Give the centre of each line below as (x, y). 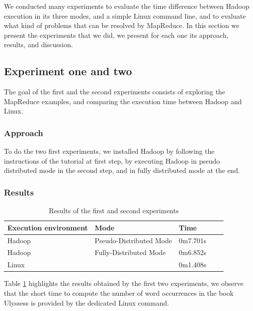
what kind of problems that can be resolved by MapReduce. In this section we (122, 25)
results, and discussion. (39, 44)
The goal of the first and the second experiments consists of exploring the (115, 92)
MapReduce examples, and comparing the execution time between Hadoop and (123, 101)
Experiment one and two (68, 71)
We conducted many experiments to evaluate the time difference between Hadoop (127, 6)
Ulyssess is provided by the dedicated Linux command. (86, 302)
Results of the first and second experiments (114, 211)
